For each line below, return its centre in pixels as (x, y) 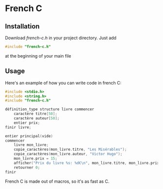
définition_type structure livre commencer (50, 109)
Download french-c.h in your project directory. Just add (61, 38)
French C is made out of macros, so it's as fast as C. (57, 181)
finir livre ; (18, 127)
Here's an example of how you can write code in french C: (63, 83)
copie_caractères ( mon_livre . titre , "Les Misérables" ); (70, 150)
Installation (22, 26)
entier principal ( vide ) (29, 136)
